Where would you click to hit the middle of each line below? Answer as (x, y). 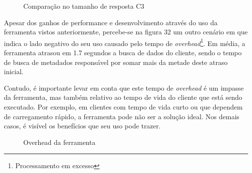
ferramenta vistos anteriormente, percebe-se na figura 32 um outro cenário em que (126, 32)
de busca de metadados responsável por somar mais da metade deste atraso (116, 62)
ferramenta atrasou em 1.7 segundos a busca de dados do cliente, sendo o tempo (123, 53)
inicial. (14, 71)
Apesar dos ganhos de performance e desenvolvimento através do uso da (111, 22)
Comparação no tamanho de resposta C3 (84, 6)
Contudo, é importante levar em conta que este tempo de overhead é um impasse (124, 87)
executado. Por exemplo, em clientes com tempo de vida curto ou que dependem (123, 107)
